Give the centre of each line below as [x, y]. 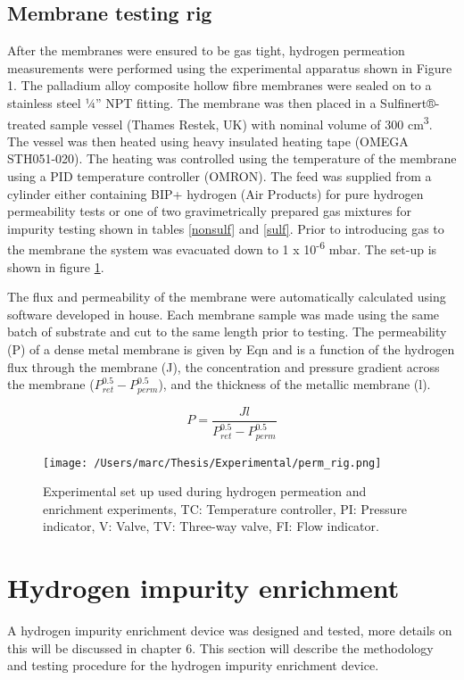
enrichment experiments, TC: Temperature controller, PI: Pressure [225, 508]
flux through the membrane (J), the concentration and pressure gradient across [224, 366]
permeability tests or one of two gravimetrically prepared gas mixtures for [209, 211]
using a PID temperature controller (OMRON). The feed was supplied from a [220, 176]
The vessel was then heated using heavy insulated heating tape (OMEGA [208, 141]
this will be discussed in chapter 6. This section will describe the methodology [220, 647]
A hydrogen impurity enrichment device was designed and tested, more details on [230, 630]
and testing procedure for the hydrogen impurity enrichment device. [193, 665]
